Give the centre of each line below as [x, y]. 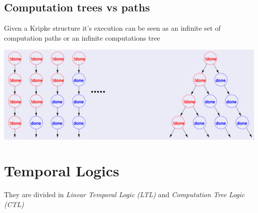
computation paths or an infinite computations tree [82, 37]
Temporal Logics [62, 171]
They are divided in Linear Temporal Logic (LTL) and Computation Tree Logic [125, 194]
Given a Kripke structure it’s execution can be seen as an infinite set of [112, 28]
